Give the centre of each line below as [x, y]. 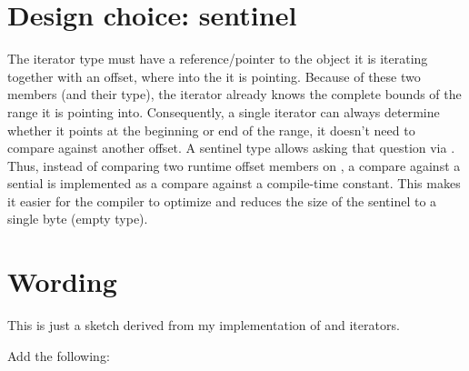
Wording [62, 281]
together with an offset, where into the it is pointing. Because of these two [214, 76]
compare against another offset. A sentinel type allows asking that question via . [231, 148]
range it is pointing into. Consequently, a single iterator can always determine [224, 111]
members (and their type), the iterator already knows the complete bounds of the [234, 94]
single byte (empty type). [78, 219]
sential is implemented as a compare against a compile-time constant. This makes [234, 183]
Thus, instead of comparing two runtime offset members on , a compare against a [234, 165]
